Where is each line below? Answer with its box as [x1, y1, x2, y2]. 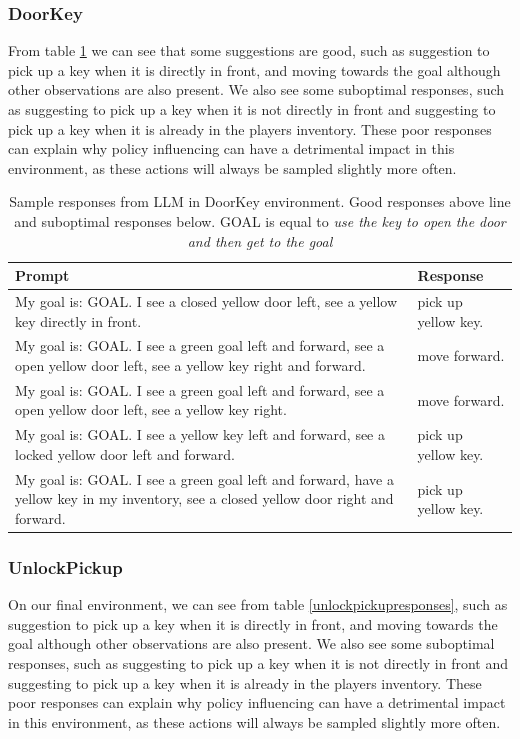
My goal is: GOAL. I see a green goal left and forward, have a [15, 468, 394, 489]
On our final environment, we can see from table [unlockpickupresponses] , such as [8, 594, 508, 615]
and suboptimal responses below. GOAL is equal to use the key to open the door [14, 210, 506, 231]
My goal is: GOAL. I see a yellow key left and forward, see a [15, 424, 385, 445]
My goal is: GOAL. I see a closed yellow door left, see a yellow [15, 291, 398, 311]
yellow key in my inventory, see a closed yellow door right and [15, 488, 394, 509]
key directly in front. [15, 310, 142, 331]
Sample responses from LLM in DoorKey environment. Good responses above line [9, 191, 511, 212]
